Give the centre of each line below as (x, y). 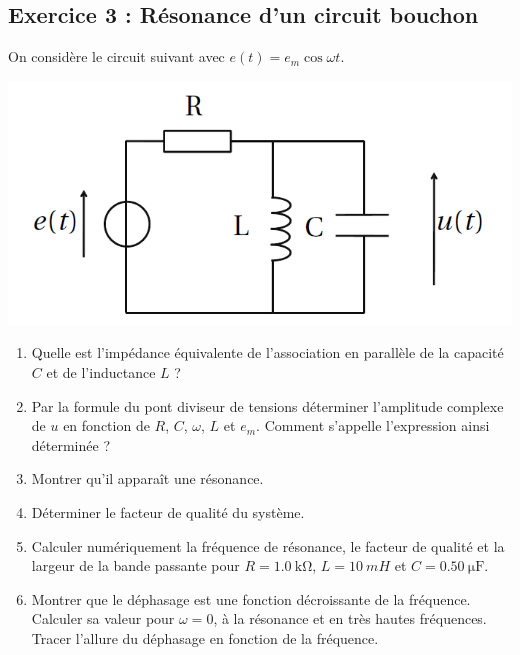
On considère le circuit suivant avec (116, 56)
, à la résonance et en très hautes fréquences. (350, 618)
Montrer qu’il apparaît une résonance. (147, 478)
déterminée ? (70, 444)
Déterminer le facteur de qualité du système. (168, 511)
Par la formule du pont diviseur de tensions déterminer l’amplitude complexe (267, 405)
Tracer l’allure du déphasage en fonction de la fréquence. (205, 637)
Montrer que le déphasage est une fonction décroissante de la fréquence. (251, 598)
